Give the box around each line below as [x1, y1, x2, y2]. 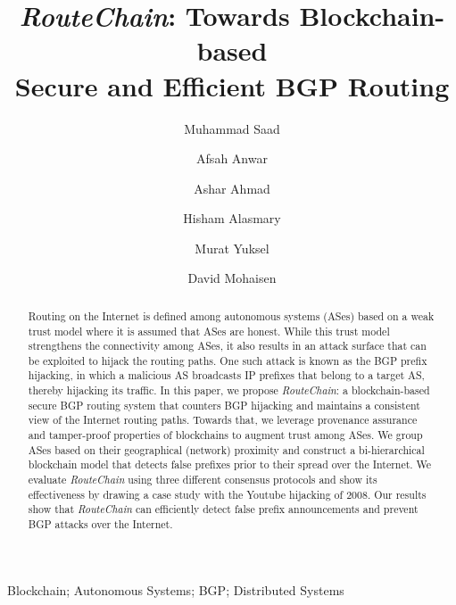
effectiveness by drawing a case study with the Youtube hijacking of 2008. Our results [28, 486, 427, 501]
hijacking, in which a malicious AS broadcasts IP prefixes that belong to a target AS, [28, 368, 425, 383]
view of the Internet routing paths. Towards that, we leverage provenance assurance [28, 412, 418, 427]
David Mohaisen [187, 269, 277, 287]
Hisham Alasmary [183, 209, 281, 228]
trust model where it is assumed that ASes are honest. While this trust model [28, 323, 390, 338]
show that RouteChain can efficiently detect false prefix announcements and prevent [28, 501, 419, 517]
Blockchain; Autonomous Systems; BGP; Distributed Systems [7, 580, 344, 599]
